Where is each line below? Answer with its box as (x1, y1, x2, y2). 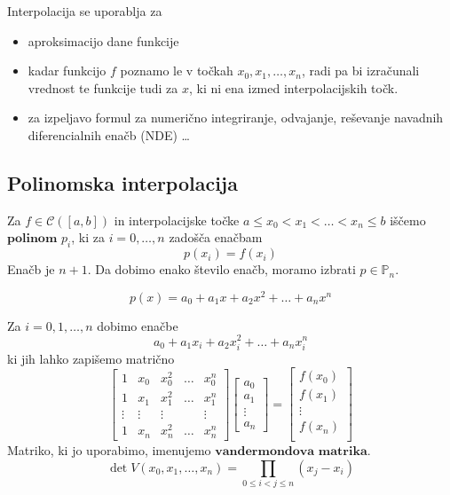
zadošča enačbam (169, 228, 263, 247)
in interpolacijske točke (114, 210, 240, 229)
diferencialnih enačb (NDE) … (28, 125, 190, 144)
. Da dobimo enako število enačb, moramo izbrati (87, 260, 356, 279)
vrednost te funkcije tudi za (28, 78, 178, 97)
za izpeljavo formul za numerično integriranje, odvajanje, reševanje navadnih (28, 108, 444, 127)
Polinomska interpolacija (7, 169, 238, 196)
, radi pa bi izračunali (301, 61, 420, 80)
